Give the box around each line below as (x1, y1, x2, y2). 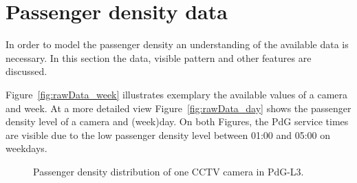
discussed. (6, 64, 47, 78)
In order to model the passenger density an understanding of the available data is (6, 37, 349, 52)
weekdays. (6, 141, 47, 155)
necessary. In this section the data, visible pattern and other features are (6, 50, 312, 65)
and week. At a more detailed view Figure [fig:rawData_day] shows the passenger (6, 100, 351, 115)
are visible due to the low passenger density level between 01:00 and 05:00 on (6, 127, 331, 142)
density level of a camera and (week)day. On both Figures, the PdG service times (6, 114, 349, 129)
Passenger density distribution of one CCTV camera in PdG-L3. (33, 164, 304, 178)
